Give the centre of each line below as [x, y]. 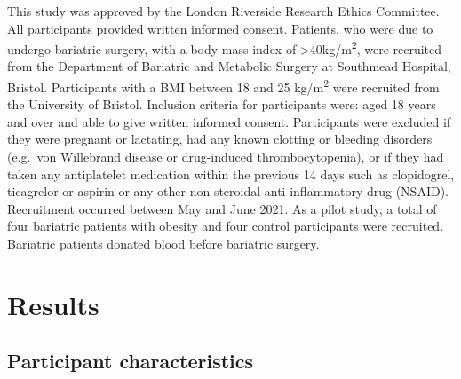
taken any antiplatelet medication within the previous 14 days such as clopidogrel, [231, 174]
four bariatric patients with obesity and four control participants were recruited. [226, 226]
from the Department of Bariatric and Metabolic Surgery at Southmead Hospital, [229, 66]
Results [53, 304]
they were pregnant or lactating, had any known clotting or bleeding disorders [220, 139]
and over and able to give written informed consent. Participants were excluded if [229, 121]
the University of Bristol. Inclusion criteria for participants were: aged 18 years [222, 104]
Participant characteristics [131, 361]
